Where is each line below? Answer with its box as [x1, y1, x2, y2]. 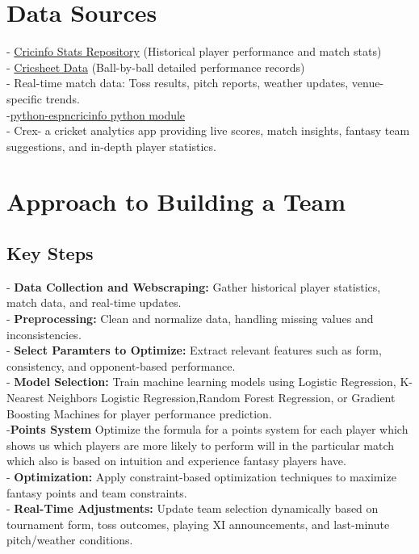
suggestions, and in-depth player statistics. [6, 137, 216, 154]
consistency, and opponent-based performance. [6, 357, 236, 374]
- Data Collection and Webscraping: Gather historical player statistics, [6, 278, 381, 295]
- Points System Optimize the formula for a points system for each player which [6, 421, 409, 438]
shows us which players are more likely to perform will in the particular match [6, 436, 395, 453]
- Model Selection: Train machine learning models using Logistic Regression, [6, 373, 396, 390]
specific [6, 90, 43, 107]
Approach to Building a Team [6, 185, 346, 218]
